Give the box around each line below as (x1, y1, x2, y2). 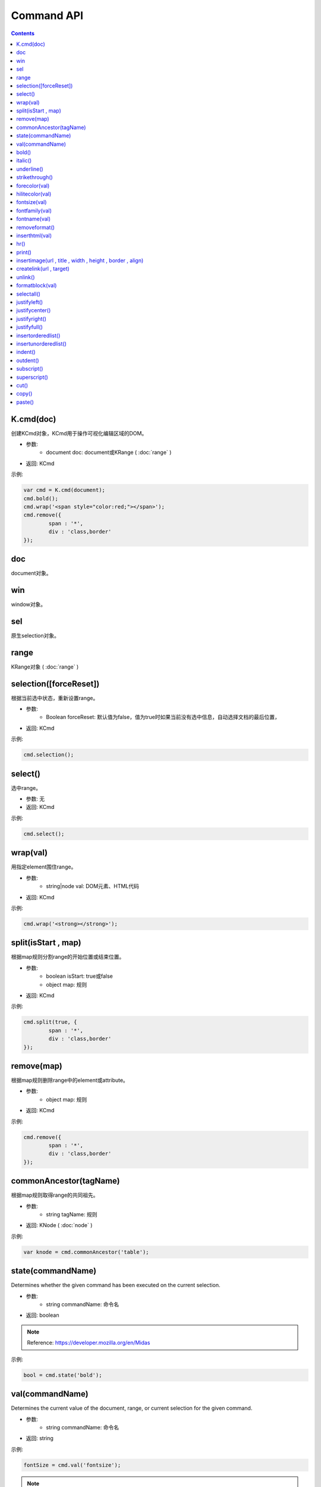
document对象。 (11, 570, 52, 577)
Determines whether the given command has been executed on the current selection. (11, 1282, 221, 1289)
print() (16, 249, 32, 256)
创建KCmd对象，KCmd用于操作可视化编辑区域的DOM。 (11, 429, 147, 437)
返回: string (26, 1435, 53, 1442)
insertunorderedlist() (16, 340, 67, 347)
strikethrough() (16, 174, 53, 181)
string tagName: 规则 (46, 1211, 97, 1218)
